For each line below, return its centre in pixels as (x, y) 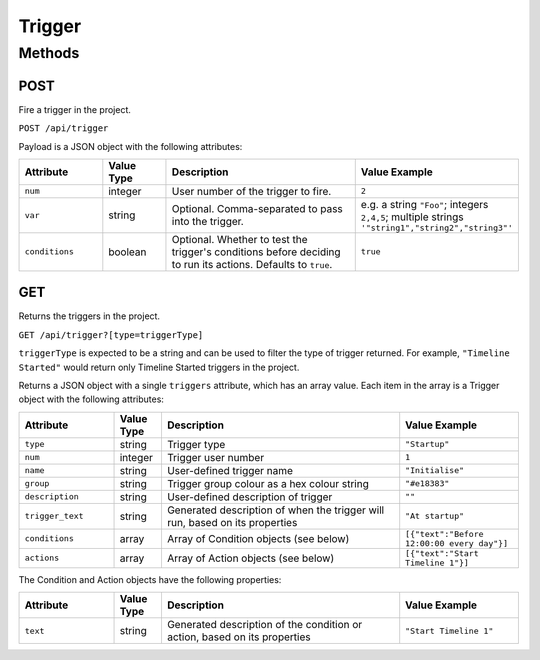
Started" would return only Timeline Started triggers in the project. (159, 367)
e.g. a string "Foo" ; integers (424, 204)
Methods (49, 53)
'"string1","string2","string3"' (437, 227)
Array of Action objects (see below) (250, 558)
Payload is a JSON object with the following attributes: (130, 146)
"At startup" (435, 516)
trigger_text (54, 516)
